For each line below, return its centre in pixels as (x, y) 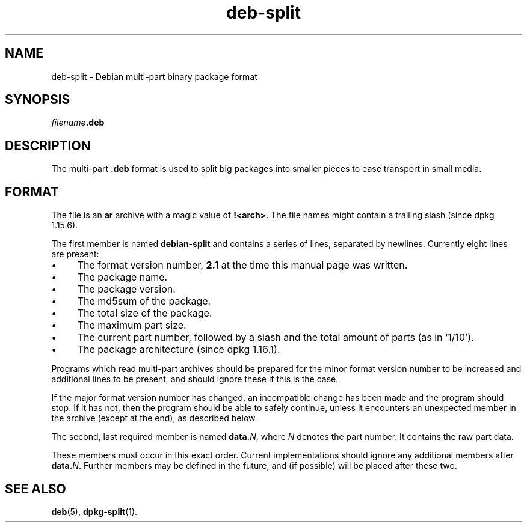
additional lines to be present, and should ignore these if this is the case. (195, 379)
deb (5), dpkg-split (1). (94, 511)
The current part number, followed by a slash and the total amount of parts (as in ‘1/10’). (276, 337)
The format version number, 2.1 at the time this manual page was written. (242, 265)
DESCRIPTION (48, 145)
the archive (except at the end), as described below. (154, 418)
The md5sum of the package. (144, 301)
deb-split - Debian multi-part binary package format (154, 76)
